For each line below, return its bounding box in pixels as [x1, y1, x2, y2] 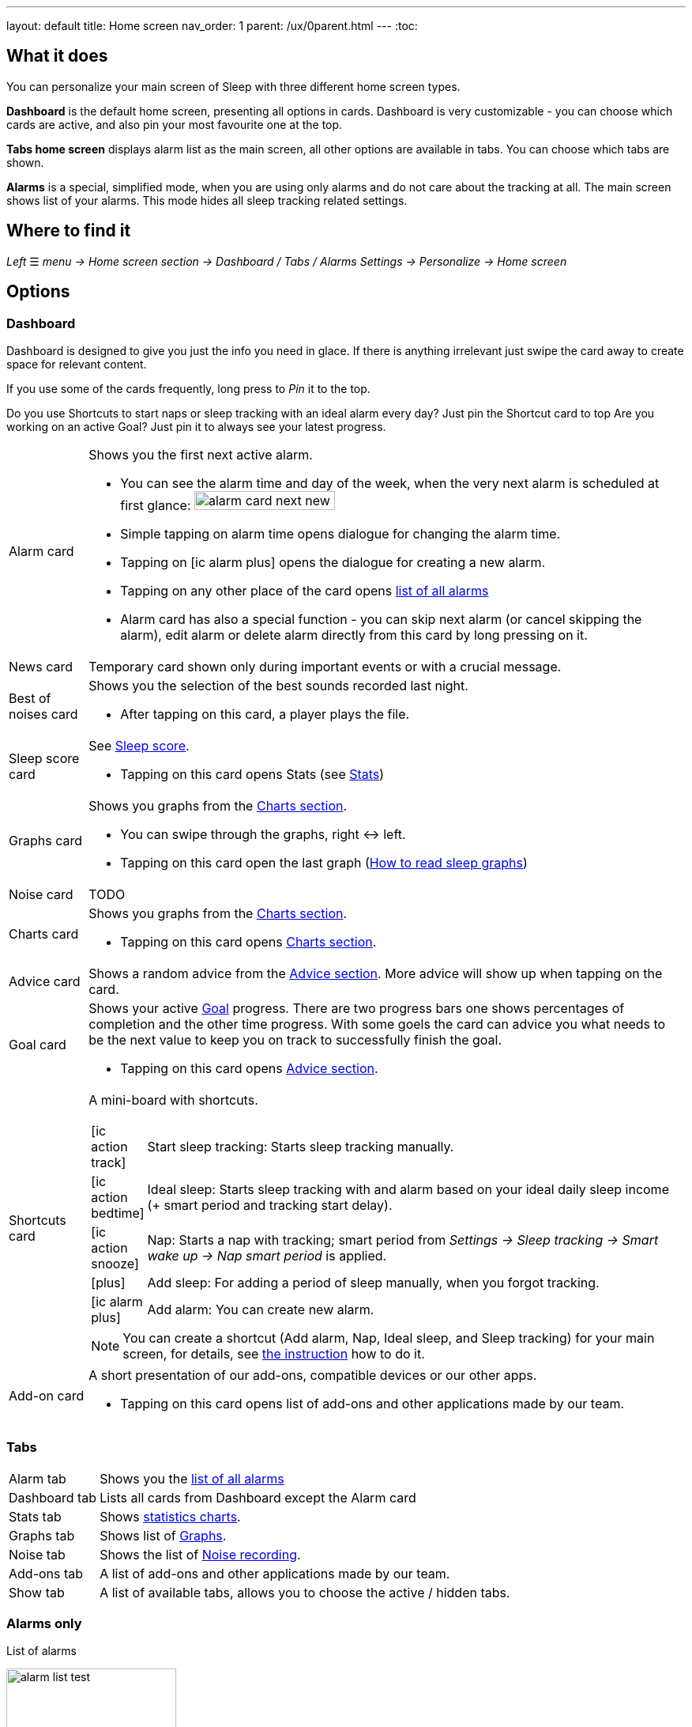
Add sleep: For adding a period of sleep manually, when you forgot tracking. [147, 1274, 600, 1291]
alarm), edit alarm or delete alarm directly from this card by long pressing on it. [120, 626, 588, 643]
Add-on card [9, 1387, 85, 1404]
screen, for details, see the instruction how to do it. [122, 1345, 425, 1362]
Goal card [9, 1036, 66, 1052]
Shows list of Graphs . [100, 1527, 227, 1544]
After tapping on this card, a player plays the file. [120, 705, 410, 722]
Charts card [9, 925, 79, 942]
